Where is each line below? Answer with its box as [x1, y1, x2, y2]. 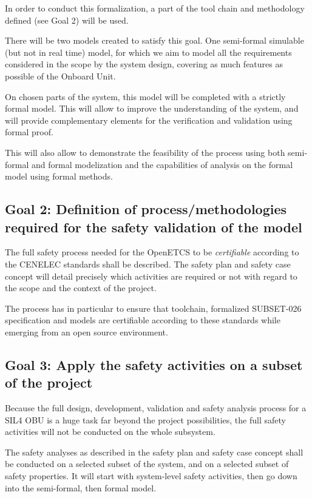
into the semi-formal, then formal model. [5, 481, 157, 494]
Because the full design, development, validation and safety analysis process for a [5, 402, 307, 414]
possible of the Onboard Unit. [5, 69, 116, 82]
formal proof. [5, 126, 53, 138]
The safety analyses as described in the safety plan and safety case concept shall [5, 445, 304, 458]
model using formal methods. [5, 170, 113, 183]
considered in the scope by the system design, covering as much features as [5, 58, 283, 70]
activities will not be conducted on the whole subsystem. [5, 425, 215, 438]
